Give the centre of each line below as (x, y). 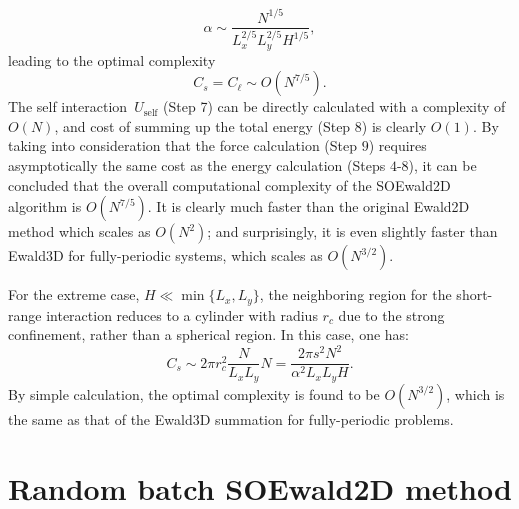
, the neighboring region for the (355, 294)
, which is (475, 393)
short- (474, 294)
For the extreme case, (74, 294)
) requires (397, 145)
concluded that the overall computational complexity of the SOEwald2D (229, 184)
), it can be (442, 165)
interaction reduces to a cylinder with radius (182, 314)
